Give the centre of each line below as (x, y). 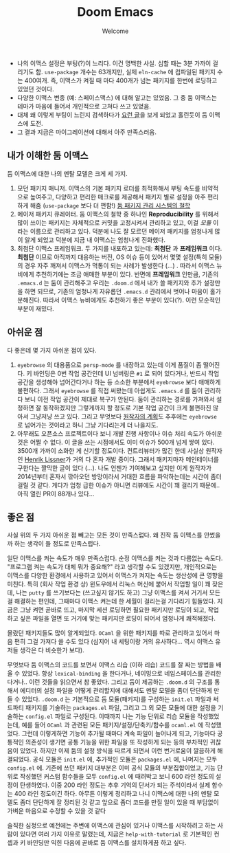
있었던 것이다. (36, 89)
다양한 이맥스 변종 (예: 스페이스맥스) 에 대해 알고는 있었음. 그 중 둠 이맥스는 (117, 98)
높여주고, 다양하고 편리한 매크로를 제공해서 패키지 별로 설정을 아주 (118, 197)
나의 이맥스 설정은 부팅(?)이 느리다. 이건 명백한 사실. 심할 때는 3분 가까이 (114, 63)
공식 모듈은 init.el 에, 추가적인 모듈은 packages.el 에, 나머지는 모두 (125, 760)
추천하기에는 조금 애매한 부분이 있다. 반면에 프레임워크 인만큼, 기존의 (127, 274)
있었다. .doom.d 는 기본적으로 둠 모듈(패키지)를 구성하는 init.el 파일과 (116, 699)
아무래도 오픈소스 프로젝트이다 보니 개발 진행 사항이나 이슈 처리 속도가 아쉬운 (120, 433)
